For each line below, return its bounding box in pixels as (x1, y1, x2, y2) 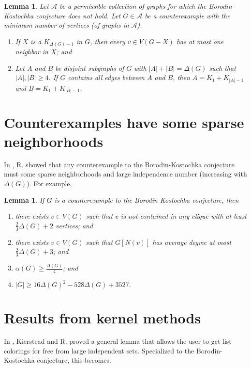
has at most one (176, 36, 224, 46)
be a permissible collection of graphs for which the (59, 1, 207, 11)
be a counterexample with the (145, 10, 230, 20)
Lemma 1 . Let (4, 1, 49, 11)
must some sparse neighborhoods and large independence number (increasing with (4, 169, 247, 179)
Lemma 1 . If (4, 194, 44, 205)
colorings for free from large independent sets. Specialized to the (4, 345, 194, 355)
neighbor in (15, 47, 48, 57)
